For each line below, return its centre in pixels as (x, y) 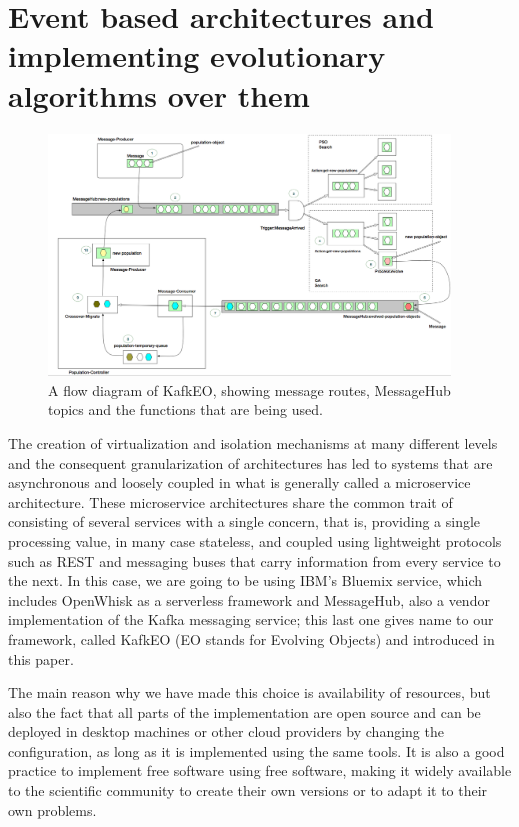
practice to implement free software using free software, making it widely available (260, 770)
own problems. (52, 809)
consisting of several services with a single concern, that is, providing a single (244, 521)
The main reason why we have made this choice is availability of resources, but (249, 692)
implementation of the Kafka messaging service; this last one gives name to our (251, 619)
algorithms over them (159, 94)
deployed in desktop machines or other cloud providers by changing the (226, 731)
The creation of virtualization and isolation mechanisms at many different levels (253, 442)
